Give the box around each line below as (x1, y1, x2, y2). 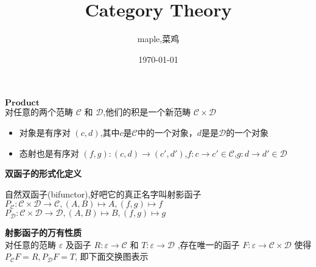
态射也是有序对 (19, 146, 79, 159)
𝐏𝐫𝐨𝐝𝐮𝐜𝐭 (5, 99, 40, 108)
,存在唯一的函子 (177, 238, 240, 251)
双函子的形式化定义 (5, 167, 82, 180)
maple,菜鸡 (137, 32, 180, 45)
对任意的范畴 (5, 238, 56, 251)
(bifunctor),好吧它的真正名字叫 (47, 187, 167, 200)
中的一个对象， (137, 126, 197, 138)
